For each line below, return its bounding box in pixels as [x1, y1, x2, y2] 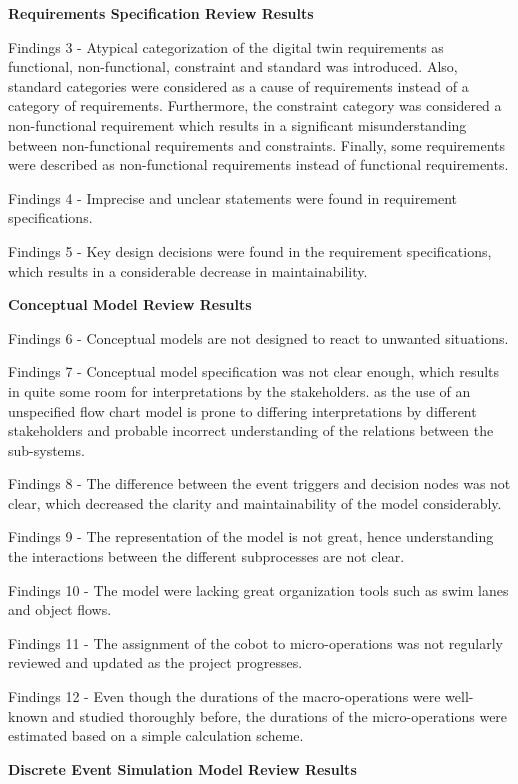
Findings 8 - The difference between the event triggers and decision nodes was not [8, 473, 511, 494]
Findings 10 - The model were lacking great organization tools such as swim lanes [8, 579, 509, 600]
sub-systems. [8, 439, 85, 460]
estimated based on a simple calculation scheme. [8, 725, 304, 746]
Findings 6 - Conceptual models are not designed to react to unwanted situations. [8, 327, 509, 348]
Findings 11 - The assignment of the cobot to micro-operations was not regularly [8, 632, 503, 653]
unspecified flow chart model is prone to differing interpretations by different [8, 400, 477, 421]
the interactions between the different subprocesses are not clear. [8, 546, 405, 567]
